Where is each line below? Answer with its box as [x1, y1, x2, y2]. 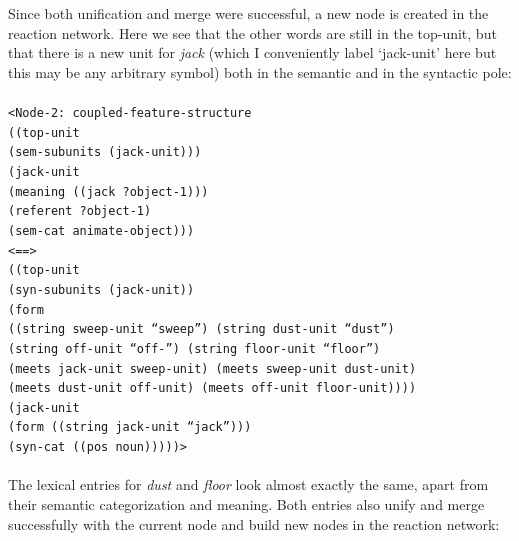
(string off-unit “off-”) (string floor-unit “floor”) [8, 341, 381, 356]
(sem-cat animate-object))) [8, 223, 195, 238]
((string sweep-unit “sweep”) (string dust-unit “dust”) [8, 322, 395, 337]
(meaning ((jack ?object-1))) [8, 184, 209, 199]
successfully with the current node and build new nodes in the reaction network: [8, 513, 500, 534]
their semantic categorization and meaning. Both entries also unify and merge [8, 493, 485, 514]
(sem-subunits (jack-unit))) [8, 145, 202, 160]
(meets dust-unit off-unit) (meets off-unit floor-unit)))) [8, 381, 417, 396]
